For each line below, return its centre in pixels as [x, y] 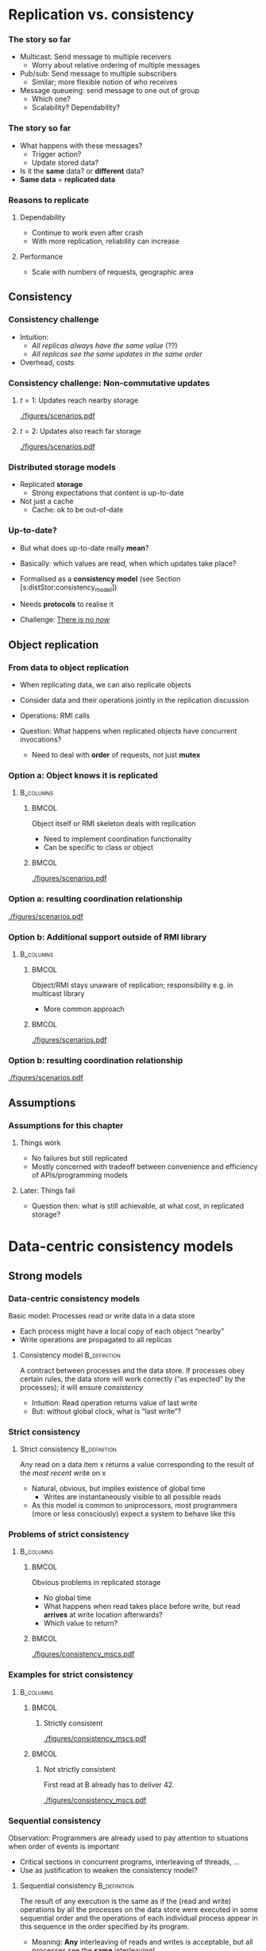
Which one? [51, 99]
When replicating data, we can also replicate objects [106, 685]
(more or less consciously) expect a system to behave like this [133, 1514]
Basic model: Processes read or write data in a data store [102, 1315]
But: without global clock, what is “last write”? [106, 1411]
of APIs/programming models [80, 1175]
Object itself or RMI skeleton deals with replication [114, 824]
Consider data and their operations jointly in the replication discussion [134, 700]
